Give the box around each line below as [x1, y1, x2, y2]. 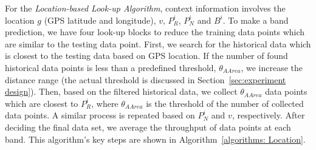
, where [91, 97, 118, 109]
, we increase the [241, 61, 303, 73]
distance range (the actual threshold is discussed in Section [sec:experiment [5, 73, 286, 86]
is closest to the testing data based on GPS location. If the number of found [5, 49, 288, 62]
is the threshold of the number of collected [146, 97, 304, 109]
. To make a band [222, 13, 289, 26]
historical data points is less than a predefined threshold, [5, 61, 216, 73]
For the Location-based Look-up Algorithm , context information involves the [5, 2, 286, 14]
